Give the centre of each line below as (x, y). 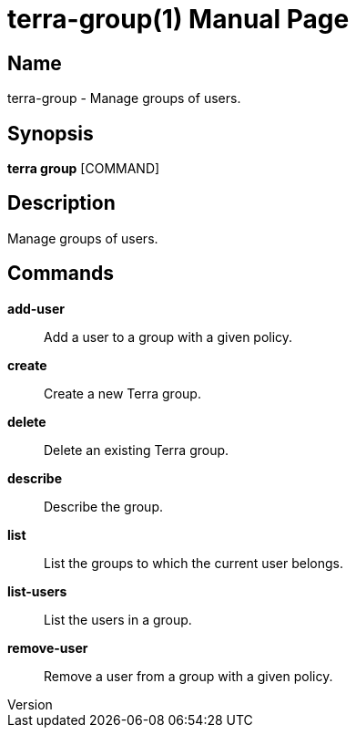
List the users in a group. (118, 619)
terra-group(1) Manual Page (178, 19)
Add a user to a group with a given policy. (168, 336)
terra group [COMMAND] (84, 169)
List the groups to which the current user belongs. (194, 563)
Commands (61, 274)
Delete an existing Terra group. (137, 450)
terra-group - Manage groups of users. (124, 98)
